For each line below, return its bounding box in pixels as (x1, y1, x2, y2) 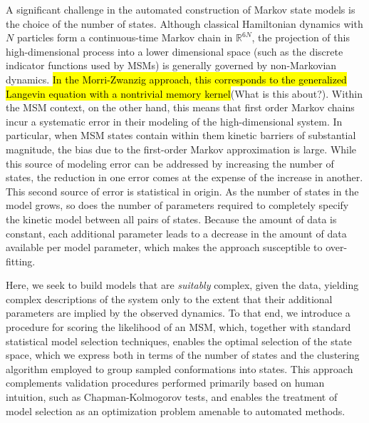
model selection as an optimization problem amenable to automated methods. (6, 403, 345, 418)
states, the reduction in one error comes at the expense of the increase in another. (6, 170, 363, 185)
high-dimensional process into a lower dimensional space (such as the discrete (6, 44, 343, 58)
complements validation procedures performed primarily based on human (6, 375, 325, 390)
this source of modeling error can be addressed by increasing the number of (6, 156, 334, 170)
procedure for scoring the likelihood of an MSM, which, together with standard (6, 320, 351, 335)
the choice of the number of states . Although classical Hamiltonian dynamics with (6, 16, 363, 31)
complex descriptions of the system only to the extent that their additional (6, 291, 333, 306)
